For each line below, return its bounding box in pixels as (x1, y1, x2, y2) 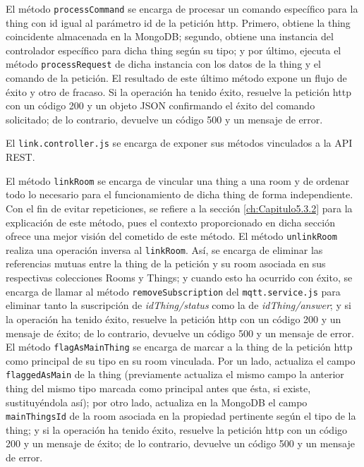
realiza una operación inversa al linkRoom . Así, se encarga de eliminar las (6, 242, 323, 257)
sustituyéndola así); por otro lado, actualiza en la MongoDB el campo (6, 394, 308, 409)
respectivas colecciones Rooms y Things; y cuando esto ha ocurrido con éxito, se (6, 270, 353, 285)
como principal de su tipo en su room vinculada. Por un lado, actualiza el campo (6, 353, 356, 368)
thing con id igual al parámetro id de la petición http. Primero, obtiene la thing (6, 15, 351, 30)
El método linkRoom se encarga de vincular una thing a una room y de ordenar (6, 173, 350, 188)
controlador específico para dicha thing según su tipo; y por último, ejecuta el (6, 42, 341, 57)
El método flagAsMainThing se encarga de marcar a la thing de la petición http (6, 339, 353, 354)
